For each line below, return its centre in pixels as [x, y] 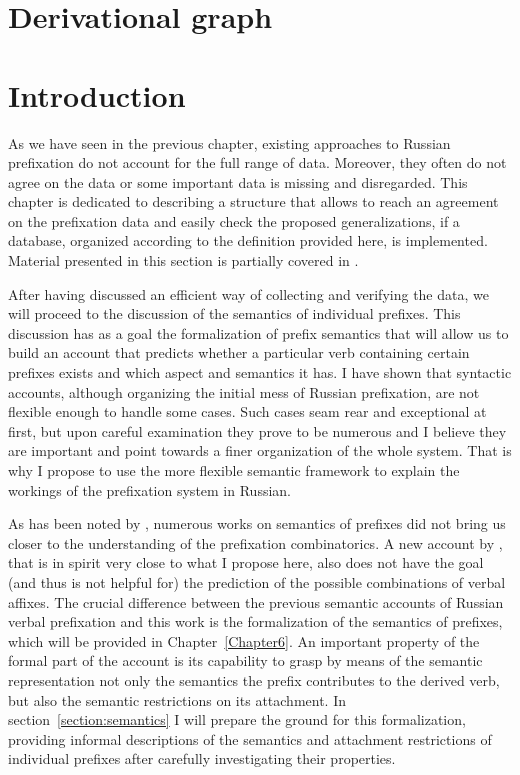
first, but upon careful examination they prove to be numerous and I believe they [257, 430]
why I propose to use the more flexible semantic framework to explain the [234, 470]
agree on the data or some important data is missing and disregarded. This [238, 181]
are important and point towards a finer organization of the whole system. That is [260, 450]
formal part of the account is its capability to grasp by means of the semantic [245, 660]
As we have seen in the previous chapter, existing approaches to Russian [229, 142]
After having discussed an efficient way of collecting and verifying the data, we [248, 293]
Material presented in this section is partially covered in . [183, 260]
